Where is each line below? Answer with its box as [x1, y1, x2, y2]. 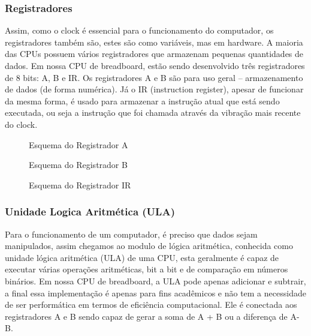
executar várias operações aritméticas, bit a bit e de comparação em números [5, 263, 288, 275]
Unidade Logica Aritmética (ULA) [5, 204, 175, 219]
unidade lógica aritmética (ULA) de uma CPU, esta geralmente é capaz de [5, 251, 279, 263]
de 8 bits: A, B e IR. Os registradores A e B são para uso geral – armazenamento [5, 71, 303, 83]
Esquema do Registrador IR [29, 178, 131, 191]
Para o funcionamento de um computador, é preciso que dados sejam [5, 227, 258, 240]
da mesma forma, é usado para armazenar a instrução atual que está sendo [5, 94, 280, 107]
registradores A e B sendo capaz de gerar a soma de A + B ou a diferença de [5, 310, 288, 322]
